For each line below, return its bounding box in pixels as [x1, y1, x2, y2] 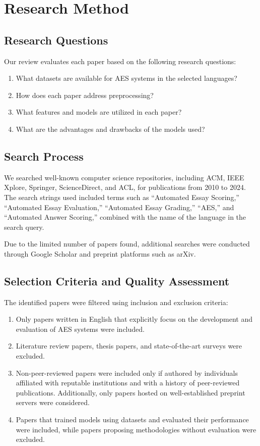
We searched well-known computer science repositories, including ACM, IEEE [4, 172, 244, 182]
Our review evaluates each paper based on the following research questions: [4, 56, 236, 66]
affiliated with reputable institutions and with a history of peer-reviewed [16, 377, 240, 388]
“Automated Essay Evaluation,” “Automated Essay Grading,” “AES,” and [4, 202, 234, 212]
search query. [4, 221, 44, 232]
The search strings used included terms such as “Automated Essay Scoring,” [4, 191, 239, 202]
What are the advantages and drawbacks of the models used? [16, 123, 205, 134]
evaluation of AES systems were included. [16, 323, 145, 334]
